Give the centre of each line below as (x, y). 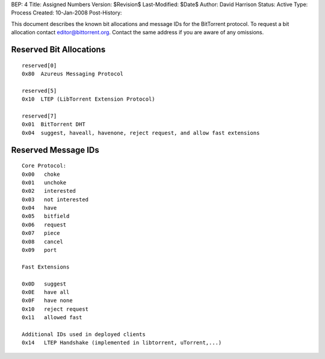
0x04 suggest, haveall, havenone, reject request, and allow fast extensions (141, 133)
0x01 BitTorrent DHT (54, 124)
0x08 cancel (42, 242)
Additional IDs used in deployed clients (84, 334)
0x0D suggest (44, 284)
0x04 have (39, 208)
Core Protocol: (44, 166)
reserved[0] (39, 65)
